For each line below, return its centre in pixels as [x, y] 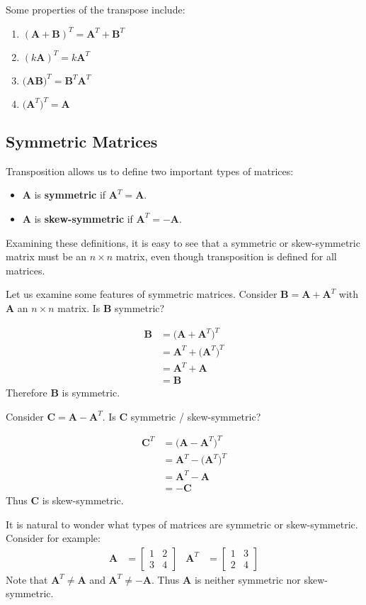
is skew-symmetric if [84, 218]
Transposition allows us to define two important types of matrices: [150, 171]
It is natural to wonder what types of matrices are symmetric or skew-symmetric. [182, 524]
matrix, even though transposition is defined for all [226, 256]
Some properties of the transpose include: [96, 9]
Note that [27, 579]
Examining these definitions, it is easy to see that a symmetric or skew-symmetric [183, 242]
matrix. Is [79, 307]
